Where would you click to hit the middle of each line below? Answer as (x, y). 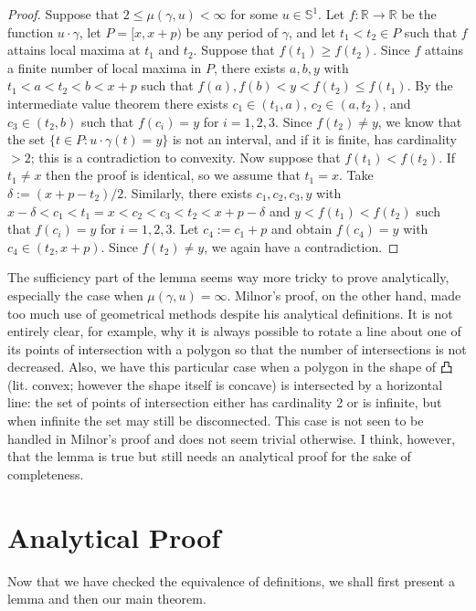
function (31, 32)
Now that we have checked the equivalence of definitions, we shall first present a (231, 580)
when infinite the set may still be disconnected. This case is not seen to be (216, 421)
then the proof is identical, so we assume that (173, 175)
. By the (430, 85)
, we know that (420, 121)
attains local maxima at (74, 50)
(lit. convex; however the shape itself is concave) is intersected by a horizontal (225, 384)
